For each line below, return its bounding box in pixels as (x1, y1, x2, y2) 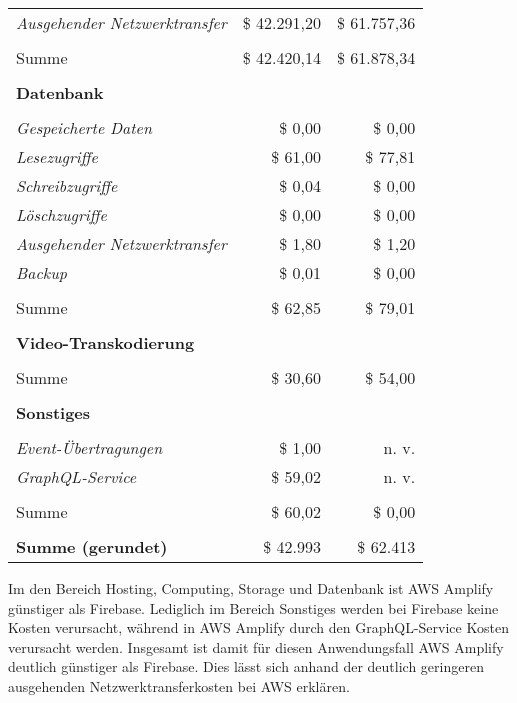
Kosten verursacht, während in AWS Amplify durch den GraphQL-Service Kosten (8, 617, 509, 638)
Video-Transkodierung (16, 331, 195, 354)
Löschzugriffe (16, 203, 107, 226)
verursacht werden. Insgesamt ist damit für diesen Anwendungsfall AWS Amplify (8, 636, 504, 657)
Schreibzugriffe (16, 174, 118, 197)
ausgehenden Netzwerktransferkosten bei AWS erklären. (8, 675, 350, 696)
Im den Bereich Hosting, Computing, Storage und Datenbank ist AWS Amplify (8, 578, 494, 598)
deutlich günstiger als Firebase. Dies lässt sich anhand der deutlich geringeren (8, 656, 484, 677)
